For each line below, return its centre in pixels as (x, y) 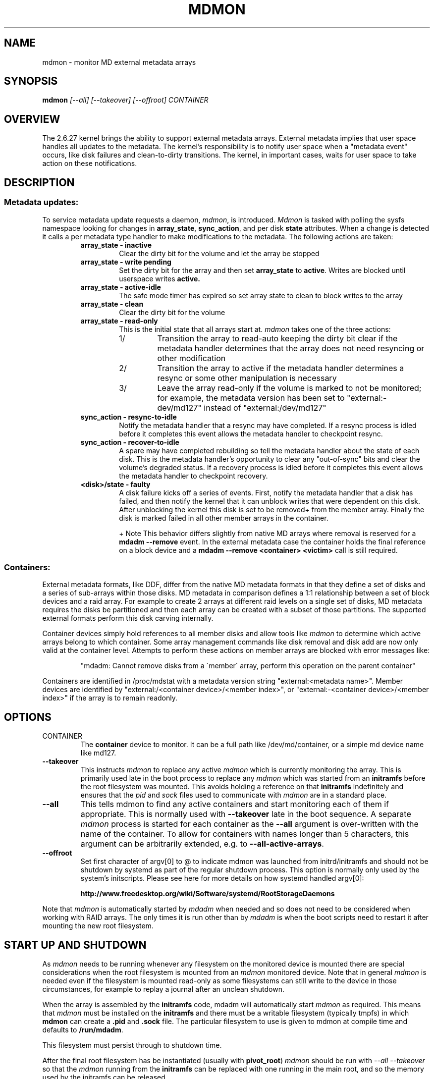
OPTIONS (28, 717)
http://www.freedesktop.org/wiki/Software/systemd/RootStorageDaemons (208, 894)
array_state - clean (112, 304)
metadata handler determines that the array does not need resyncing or (291, 348)
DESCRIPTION (39, 182)
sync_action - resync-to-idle (129, 417)
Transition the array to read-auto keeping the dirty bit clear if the (277, 338)
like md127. (98, 753)
